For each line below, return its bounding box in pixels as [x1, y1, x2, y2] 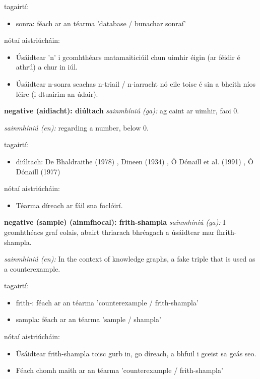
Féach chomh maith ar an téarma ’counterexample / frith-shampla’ [16, 365, 223, 375]
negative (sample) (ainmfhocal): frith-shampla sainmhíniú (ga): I [4, 217, 226, 227]
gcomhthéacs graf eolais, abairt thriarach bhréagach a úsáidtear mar [4, 226, 215, 237]
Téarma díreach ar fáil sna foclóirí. [16, 200, 123, 210]
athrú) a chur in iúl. [16, 61, 78, 72]
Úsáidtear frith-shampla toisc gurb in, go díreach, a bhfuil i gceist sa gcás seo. [16, 348, 256, 358]
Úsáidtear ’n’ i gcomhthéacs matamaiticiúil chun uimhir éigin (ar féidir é [16, 51, 240, 62]
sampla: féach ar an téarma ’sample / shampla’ [16, 314, 161, 325]
